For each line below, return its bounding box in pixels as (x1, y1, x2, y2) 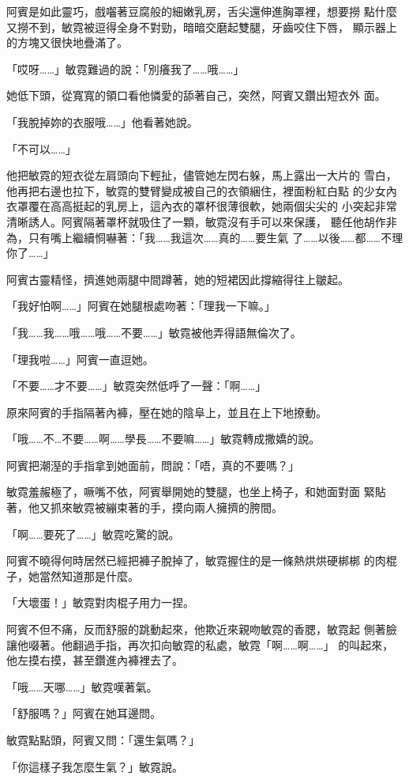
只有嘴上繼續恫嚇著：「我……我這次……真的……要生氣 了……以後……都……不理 (28, 229, 403, 245)
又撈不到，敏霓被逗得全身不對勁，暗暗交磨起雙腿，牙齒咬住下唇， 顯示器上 (6, 18, 397, 35)
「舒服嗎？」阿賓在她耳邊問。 (6, 705, 161, 721)
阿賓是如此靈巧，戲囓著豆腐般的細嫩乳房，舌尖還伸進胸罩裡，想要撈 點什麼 (6, 3, 397, 19)
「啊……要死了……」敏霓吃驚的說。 (6, 525, 180, 542)
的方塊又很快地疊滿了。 (6, 34, 128, 51)
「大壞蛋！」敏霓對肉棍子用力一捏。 (6, 594, 194, 611)
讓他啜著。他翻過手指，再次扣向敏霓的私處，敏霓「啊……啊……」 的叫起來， (6, 636, 394, 653)
